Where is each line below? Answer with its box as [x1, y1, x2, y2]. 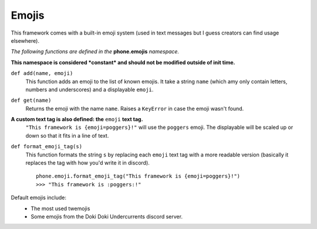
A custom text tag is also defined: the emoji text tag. [11, 116, 143, 123]
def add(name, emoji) [11, 70, 73, 77]
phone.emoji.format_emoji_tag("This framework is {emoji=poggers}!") [36, 173, 241, 180]
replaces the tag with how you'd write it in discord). [25, 159, 150, 166]
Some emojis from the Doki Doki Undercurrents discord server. [31, 213, 183, 220]
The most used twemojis [31, 205, 90, 212]
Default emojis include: [11, 194, 67, 201]
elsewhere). [11, 37, 39, 44]
